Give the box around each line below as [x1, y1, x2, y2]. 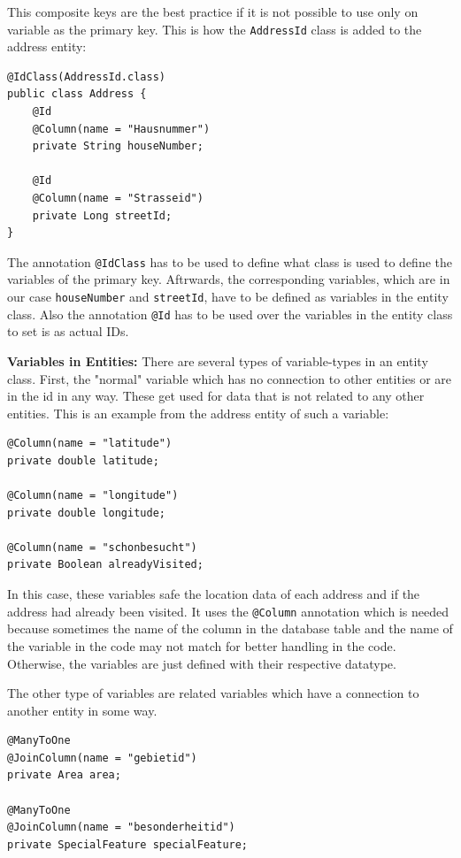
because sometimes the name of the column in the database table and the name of [7, 619, 453, 638]
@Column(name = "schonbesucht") [7, 540, 197, 554]
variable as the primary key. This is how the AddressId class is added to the [7, 19, 422, 38]
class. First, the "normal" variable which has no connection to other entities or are [7, 369, 452, 387]
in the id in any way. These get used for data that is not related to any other [7, 387, 425, 405]
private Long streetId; [32, 209, 173, 222]
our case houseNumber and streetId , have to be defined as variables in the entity [7, 287, 449, 306]
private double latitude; [7, 454, 159, 467]
